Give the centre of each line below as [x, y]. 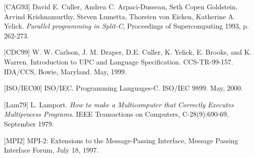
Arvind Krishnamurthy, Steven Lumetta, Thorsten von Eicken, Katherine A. [120, 16]
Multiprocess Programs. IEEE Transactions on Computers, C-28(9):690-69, [116, 114]
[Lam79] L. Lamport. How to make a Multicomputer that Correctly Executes [119, 104]
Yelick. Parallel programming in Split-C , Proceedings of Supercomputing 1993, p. [127, 26]
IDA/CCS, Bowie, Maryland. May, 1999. [65, 71]
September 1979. [29, 123]
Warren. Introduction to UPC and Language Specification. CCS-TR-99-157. [119, 61]
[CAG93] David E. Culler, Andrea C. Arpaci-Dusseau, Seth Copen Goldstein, [121, 6]
